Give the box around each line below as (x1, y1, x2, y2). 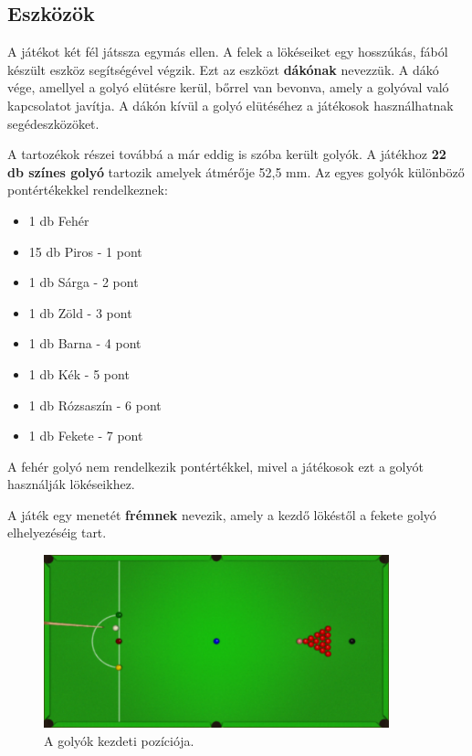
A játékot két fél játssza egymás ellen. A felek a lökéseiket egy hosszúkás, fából (7, 42, 448, 61)
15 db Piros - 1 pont (28, 241, 142, 261)
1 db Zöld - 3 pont (28, 303, 132, 322)
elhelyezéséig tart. (7, 523, 107, 542)
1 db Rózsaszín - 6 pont (28, 395, 162, 414)
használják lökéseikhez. (7, 474, 135, 494)
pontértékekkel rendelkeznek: (7, 180, 168, 199)
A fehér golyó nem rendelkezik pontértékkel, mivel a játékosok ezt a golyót (7, 456, 424, 475)
